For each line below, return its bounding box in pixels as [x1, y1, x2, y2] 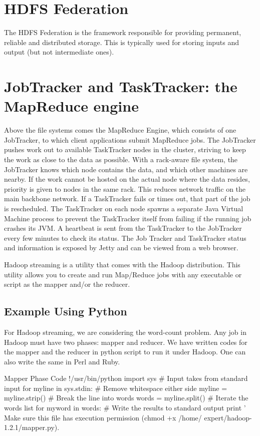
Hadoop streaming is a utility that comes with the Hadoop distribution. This [4, 259, 240, 269]
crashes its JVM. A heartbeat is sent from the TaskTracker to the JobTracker [4, 223, 242, 233]
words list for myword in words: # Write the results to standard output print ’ [4, 402, 246, 413]
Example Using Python [4, 303, 127, 319]
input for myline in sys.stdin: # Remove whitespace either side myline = [4, 382, 227, 393]
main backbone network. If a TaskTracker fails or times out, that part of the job [4, 193, 250, 204]
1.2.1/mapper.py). [4, 422, 60, 432]
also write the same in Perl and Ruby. [4, 356, 120, 366]
